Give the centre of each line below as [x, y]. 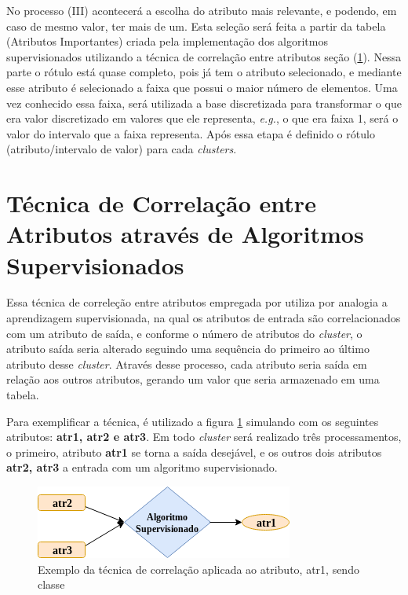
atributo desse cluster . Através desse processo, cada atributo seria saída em [187, 364]
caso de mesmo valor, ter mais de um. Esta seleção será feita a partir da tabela [196, 26]
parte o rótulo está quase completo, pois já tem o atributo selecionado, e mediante [204, 72]
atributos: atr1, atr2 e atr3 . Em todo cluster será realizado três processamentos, [204, 437]
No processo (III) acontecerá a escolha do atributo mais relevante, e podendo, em [202, 10]
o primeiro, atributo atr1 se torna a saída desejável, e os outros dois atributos [194, 452]
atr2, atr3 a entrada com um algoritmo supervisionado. [142, 467]
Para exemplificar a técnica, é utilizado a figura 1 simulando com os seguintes [193, 421]
